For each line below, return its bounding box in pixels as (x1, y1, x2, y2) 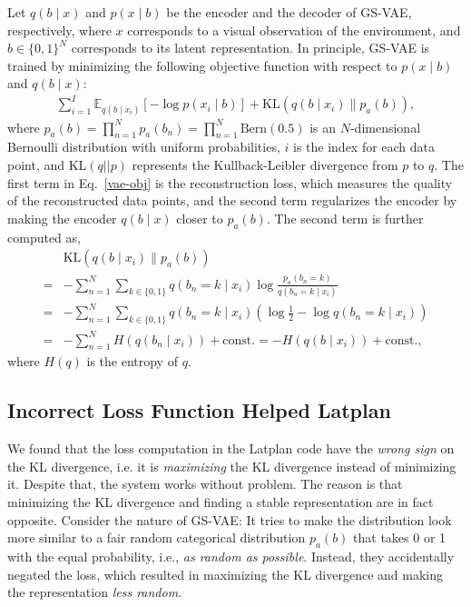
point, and (7, 155, 65, 174)
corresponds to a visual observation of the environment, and (127, 20, 461, 39)
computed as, (7, 227, 81, 246)
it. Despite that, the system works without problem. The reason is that (7, 474, 403, 493)
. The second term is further (266, 208, 424, 227)
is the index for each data (292, 137, 436, 156)
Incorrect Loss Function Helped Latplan (7, 396, 391, 424)
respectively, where (7, 20, 112, 39)
